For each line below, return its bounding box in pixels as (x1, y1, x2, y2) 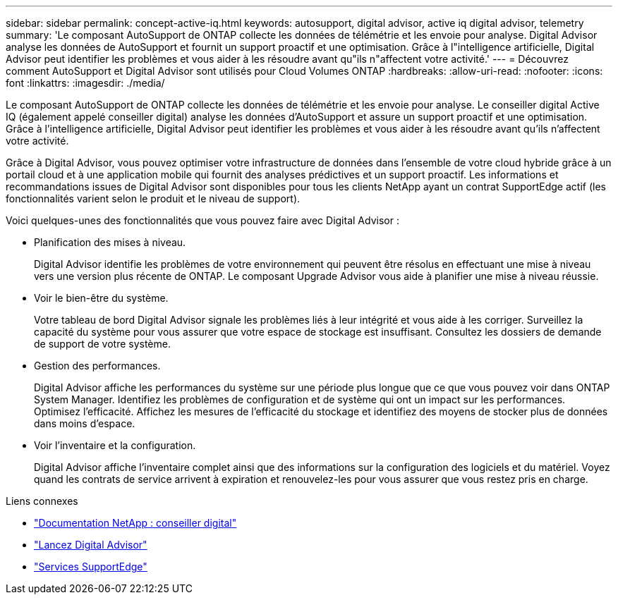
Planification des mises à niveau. (34, 236, 186, 248)
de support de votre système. (34, 338, 171, 350)
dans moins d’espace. (34, 417, 135, 429)
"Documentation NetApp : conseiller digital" (34, 517, 237, 529)
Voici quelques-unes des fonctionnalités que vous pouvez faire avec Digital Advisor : (6, 214, 399, 226)
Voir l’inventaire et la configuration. (34, 439, 196, 451)
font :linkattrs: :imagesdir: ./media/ (6, 77, 165, 89)
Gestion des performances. (34, 360, 161, 372)
